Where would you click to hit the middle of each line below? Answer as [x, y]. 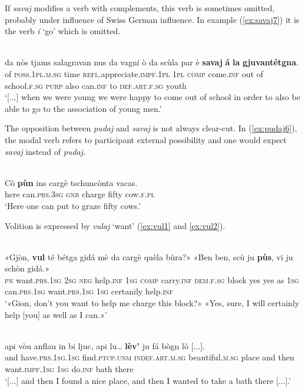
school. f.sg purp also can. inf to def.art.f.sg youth [96, 85]
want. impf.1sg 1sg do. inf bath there [69, 369]
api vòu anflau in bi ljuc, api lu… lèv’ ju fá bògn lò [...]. [105, 345]
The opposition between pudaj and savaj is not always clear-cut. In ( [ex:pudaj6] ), [151, 128]
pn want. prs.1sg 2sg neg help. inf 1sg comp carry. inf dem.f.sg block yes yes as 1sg [152, 279]
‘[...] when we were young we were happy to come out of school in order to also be [152, 97]
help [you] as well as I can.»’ [56, 314]
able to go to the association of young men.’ [83, 108]
